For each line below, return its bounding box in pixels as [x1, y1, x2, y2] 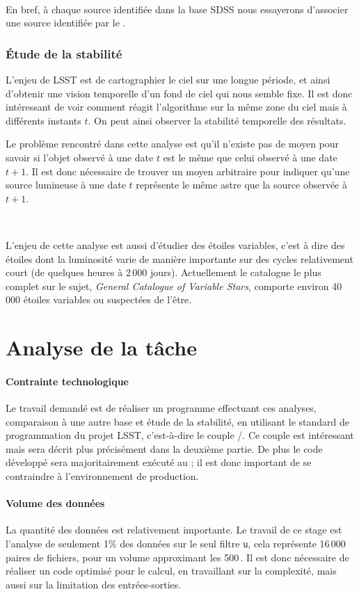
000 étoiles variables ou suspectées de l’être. [6, 292, 192, 307]
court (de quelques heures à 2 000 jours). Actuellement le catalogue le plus [6, 265, 321, 280]
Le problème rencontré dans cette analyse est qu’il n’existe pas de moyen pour [6, 136, 340, 151]
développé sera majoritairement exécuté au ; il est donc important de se [6, 455, 312, 469]
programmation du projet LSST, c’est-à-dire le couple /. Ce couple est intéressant [6, 428, 354, 442]
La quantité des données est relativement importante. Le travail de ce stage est [6, 522, 342, 537]
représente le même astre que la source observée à [136, 177, 347, 192]
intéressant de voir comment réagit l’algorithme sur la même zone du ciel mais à [6, 99, 347, 114]
